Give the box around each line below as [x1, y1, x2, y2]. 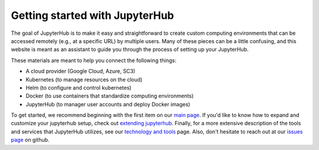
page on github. [11, 136, 50, 144]
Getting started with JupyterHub [11, 9, 174, 22]
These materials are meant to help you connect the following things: [11, 57, 177, 64]
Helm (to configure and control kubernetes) [25, 84, 132, 91]
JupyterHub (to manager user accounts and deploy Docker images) [25, 100, 190, 107]
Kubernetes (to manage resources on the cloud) [25, 76, 143, 83]
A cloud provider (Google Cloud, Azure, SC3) [25, 68, 136, 75]
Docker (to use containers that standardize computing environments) [25, 92, 194, 100]
